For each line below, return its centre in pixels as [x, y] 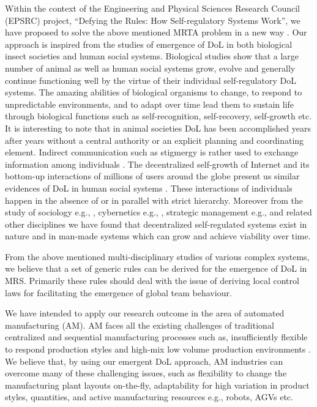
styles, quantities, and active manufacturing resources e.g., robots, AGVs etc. [149, 397]
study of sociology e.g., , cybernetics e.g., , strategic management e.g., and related [158, 212]
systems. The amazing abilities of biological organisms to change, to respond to [154, 92]
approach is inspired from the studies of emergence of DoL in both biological [149, 44]
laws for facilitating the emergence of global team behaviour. [118, 292]
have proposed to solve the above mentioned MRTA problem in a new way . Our [156, 32]
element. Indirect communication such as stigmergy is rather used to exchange [152, 152]
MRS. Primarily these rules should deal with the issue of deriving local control [152, 281]
